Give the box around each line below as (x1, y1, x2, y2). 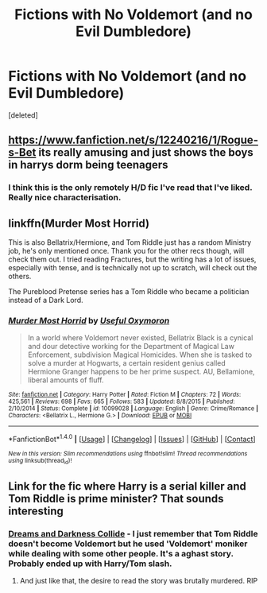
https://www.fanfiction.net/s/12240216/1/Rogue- (8, 134, 258, 147)
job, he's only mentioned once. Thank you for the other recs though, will (8, 246, 245, 256)
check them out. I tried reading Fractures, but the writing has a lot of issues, (8, 254, 257, 264)
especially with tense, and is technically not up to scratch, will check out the (8, 263, 257, 273)
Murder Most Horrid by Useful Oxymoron (8, 315, 170, 326)
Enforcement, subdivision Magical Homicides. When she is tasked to (27, 350, 253, 359)
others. (8, 272, 32, 281)
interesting (8, 504, 64, 517)
